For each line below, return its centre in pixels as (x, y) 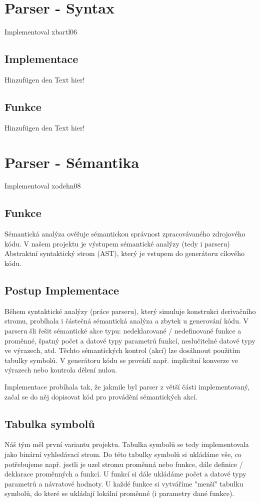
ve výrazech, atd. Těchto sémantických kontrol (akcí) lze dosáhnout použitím (122, 350)
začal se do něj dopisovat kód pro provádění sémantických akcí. (101, 396)
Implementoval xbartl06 (41, 32)
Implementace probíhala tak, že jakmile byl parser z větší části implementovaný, (127, 386)
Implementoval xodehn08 (43, 186)
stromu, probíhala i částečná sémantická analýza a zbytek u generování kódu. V (126, 321)
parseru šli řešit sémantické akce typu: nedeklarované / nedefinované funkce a (123, 330)
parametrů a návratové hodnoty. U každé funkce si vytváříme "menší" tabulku (124, 483)
